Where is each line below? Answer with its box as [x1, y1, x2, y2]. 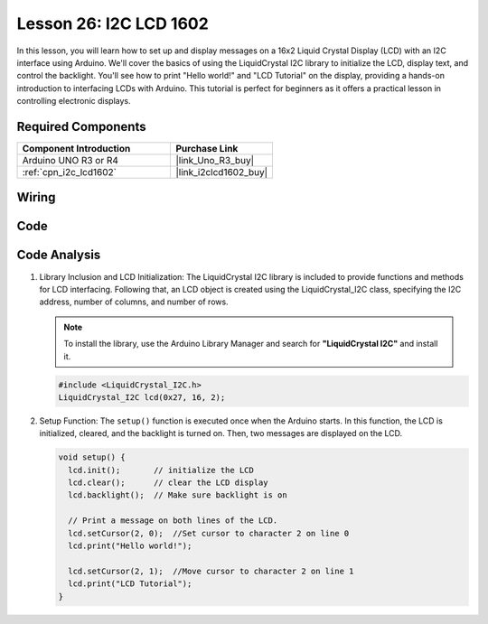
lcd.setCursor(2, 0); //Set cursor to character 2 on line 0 [68, 528, 350, 538]
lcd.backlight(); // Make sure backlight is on [68, 490, 288, 500]
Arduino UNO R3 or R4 [22, 154, 119, 167]
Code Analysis [16, 247, 101, 263]
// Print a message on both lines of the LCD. [68, 516, 278, 526]
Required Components [16, 118, 146, 135]
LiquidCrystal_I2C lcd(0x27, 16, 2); [58, 392, 226, 402]
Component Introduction [22, 143, 131, 155]
